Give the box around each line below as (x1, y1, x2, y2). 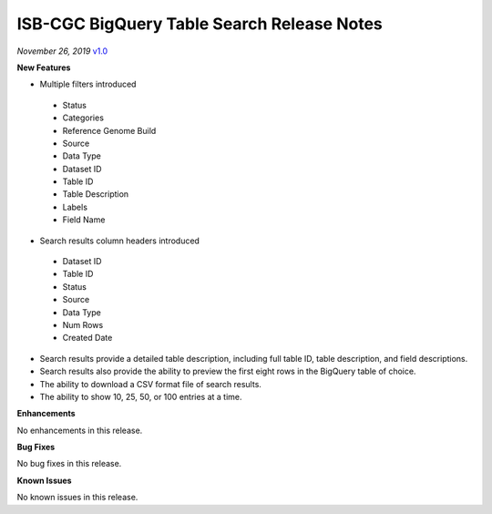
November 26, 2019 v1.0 (16, 46, 108, 57)
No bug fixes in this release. (16, 458, 122, 469)
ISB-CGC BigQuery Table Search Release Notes (16, 14, 383, 34)
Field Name (62, 214, 106, 225)
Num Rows (62, 319, 104, 330)
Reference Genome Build (62, 125, 157, 136)
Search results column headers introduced (39, 235, 200, 246)
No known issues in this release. (16, 492, 138, 503)
